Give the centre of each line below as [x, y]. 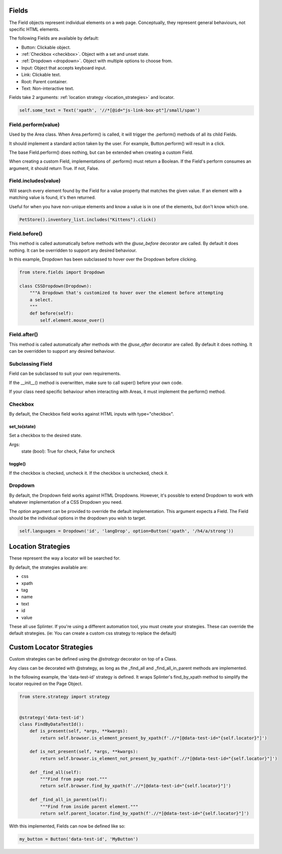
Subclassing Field [31, 364]
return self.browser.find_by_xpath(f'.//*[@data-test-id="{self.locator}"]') [135, 786]
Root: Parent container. [45, 81]
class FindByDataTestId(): [52, 724]
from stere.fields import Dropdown [62, 272]
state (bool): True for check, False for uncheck [68, 451]
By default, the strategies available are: [48, 567]
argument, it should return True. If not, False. [54, 168]
